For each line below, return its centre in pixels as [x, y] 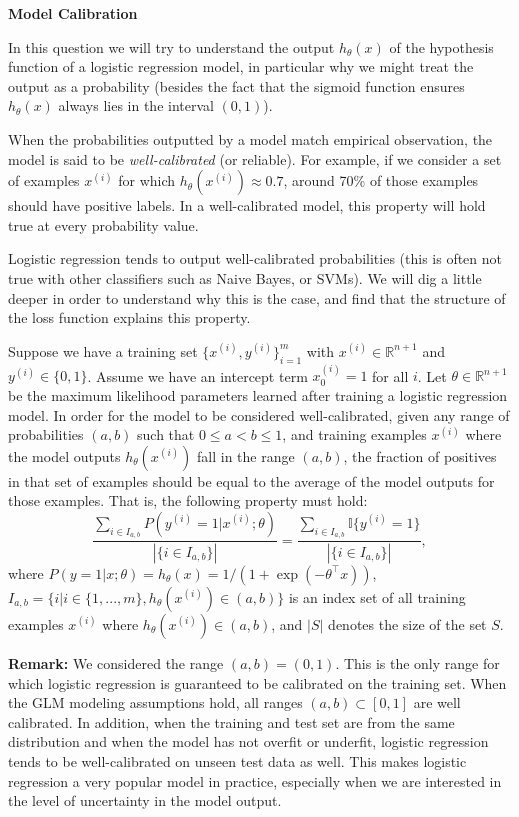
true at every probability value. [103, 224]
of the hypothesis [441, 46]
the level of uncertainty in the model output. [145, 800]
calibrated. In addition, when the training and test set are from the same [231, 721]
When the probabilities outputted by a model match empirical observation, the [250, 138]
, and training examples [354, 434]
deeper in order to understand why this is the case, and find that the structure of [257, 297]
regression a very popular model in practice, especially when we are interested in [255, 780]
